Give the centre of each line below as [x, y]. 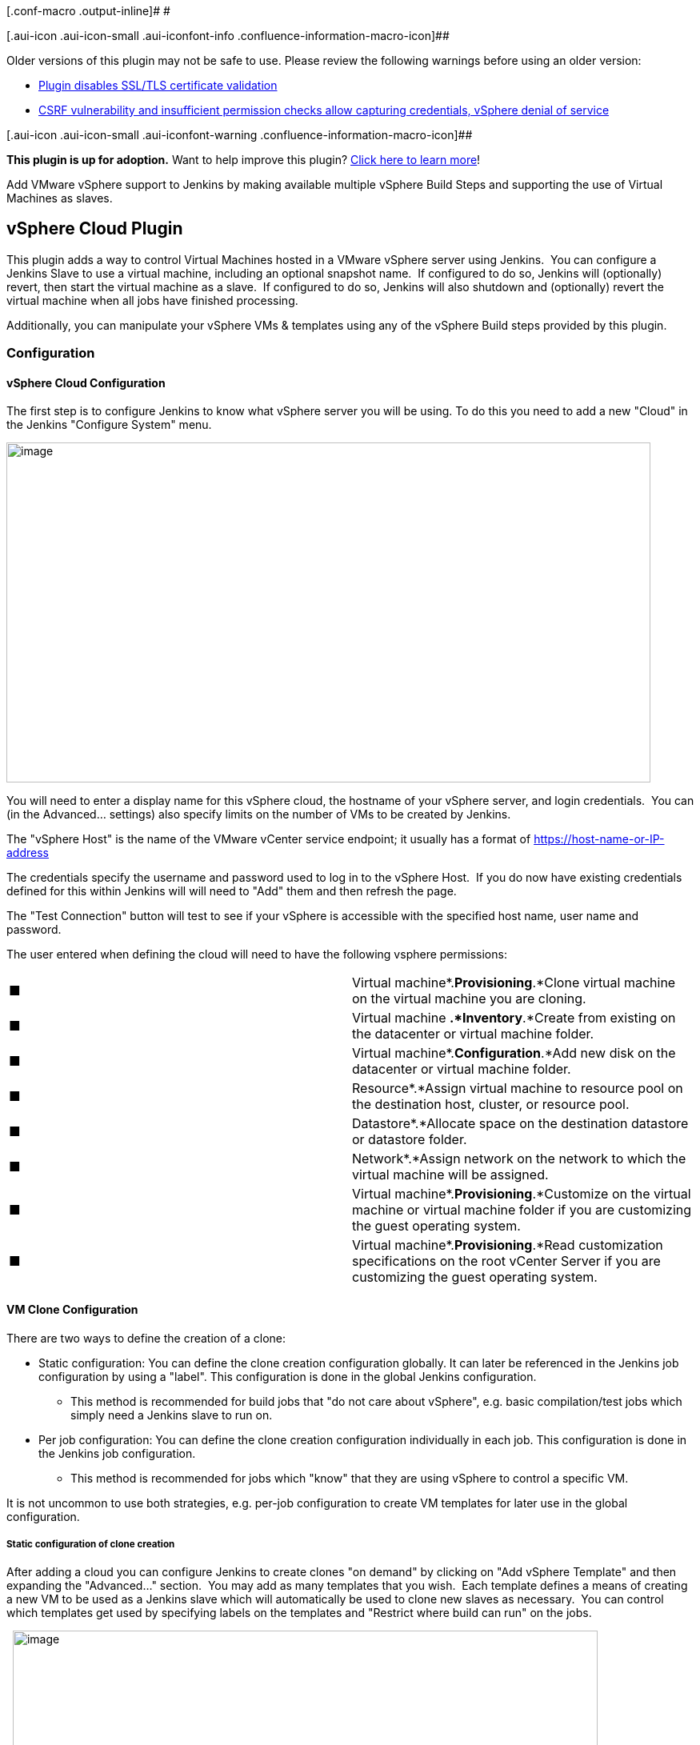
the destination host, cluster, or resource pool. [491, 1105]
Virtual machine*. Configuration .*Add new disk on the [514, 1053]
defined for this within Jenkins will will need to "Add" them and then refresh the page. [232, 891]
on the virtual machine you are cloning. [469, 999]
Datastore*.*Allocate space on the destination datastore [520, 1124]
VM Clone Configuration [72, 1310]
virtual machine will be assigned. [450, 1175]
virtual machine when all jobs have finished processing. [152, 300]
